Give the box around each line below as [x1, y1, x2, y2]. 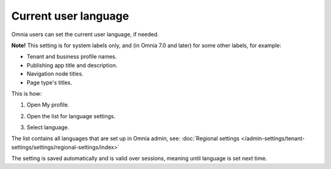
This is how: [11, 89, 42, 97]
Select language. [26, 124, 70, 131]
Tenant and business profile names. [26, 53, 117, 61]
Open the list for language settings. [26, 112, 116, 119]
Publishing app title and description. [26, 61, 118, 69]
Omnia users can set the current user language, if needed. [11, 31, 159, 38]
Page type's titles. [26, 78, 72, 86]
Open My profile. [26, 101, 70, 108]
